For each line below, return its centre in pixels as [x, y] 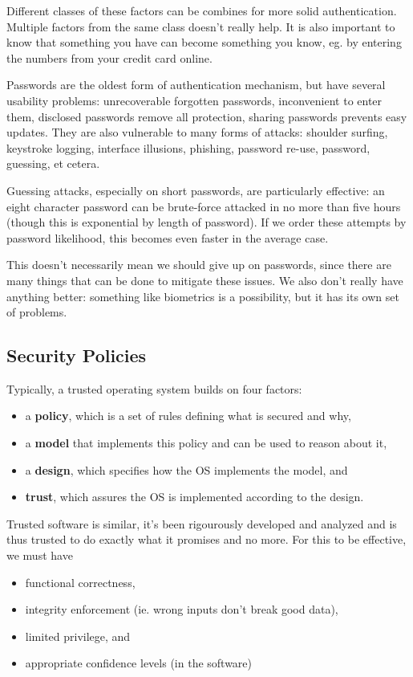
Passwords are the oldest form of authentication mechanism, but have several [196, 85]
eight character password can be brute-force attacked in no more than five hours [204, 206]
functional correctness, [80, 582]
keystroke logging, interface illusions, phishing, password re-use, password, [188, 147]
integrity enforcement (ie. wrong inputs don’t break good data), [182, 609]
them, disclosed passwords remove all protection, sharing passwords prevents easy [207, 116]
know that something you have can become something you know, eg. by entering [204, 42]
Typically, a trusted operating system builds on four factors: [154, 388]
